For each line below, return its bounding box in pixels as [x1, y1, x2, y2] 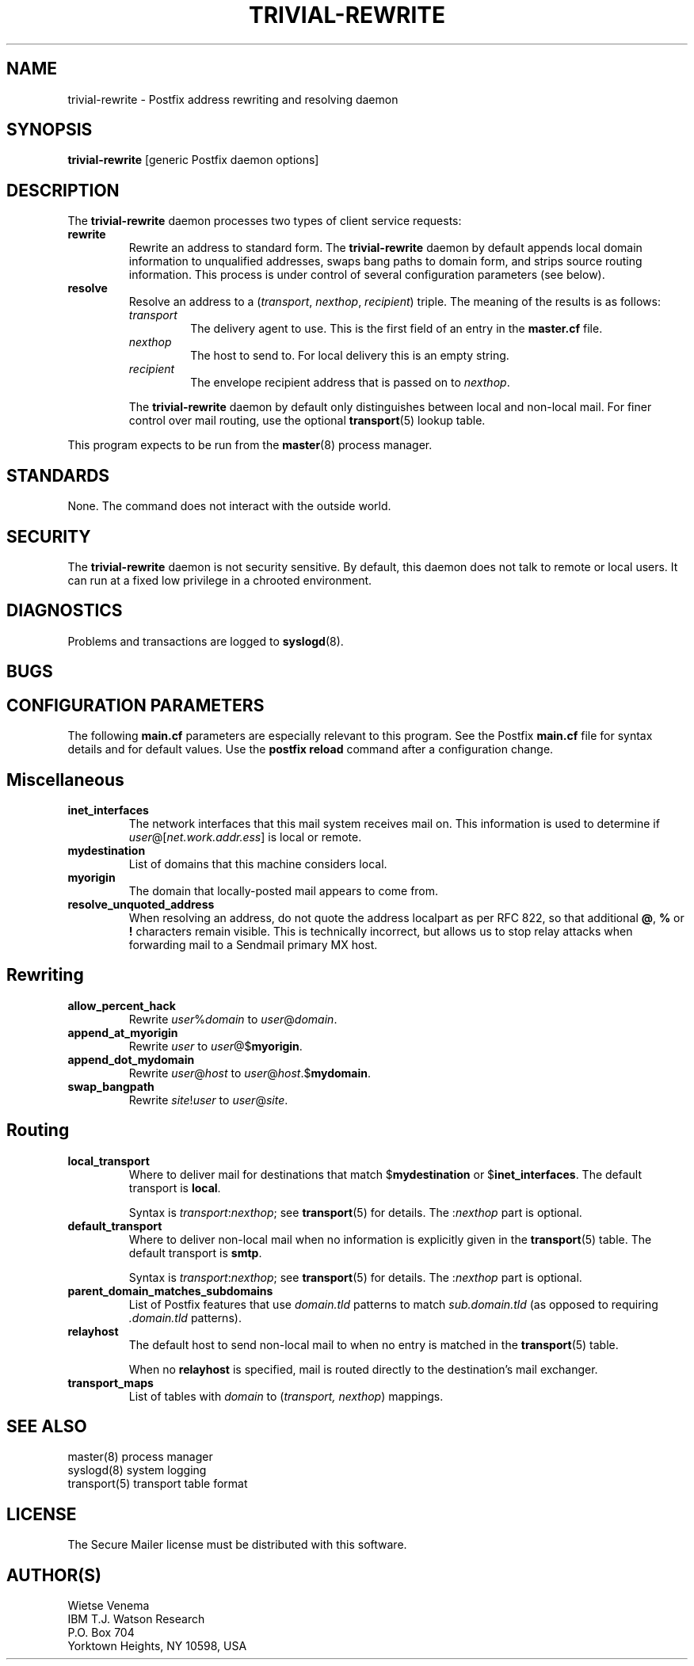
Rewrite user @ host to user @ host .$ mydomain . [128, 1066, 372, 1080]
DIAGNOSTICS [6, 600, 123, 621]
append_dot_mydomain [67, 1052, 195, 1066]
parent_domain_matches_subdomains [67, 1283, 273, 1298]
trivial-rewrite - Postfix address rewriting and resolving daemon [67, 92, 398, 106]
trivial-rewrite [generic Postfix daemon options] [67, 153, 319, 167]
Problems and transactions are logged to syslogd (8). [67, 634, 344, 648]
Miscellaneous [6, 769, 124, 790]
